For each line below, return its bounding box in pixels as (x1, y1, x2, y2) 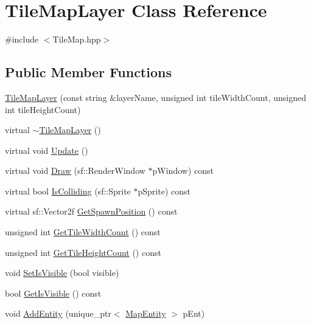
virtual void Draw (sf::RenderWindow (5, 164, 145, 177)
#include (5, 33, 39, 46)
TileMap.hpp (52, 33, 101, 46)
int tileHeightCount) (5, 103, 81, 115)
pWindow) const (152, 164, 214, 177)
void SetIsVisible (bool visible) (5, 266, 119, 279)
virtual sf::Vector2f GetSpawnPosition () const (5, 205, 178, 218)
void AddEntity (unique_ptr (5, 307, 111, 320)
